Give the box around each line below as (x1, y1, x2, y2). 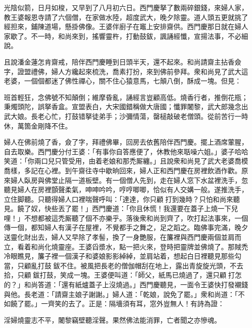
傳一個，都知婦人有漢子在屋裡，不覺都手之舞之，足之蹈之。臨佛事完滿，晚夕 (4, 222, 248, 232)
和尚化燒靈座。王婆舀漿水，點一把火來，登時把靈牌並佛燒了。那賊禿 (31, 241, 248, 251)
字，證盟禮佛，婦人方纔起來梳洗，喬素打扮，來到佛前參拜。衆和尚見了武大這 (4, 66, 248, 76)
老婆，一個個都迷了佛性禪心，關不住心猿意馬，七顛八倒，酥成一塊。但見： (4, 76, 241, 86)
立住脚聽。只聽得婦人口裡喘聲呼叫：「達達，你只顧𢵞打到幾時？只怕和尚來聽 (4, 194, 240, 204)
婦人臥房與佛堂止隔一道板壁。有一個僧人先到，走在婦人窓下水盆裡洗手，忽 (10, 175, 248, 185)
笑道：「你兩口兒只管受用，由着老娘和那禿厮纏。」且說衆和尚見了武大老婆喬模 (4, 156, 248, 166)
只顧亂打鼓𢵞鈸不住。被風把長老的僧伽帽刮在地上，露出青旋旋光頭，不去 (17, 260, 243, 270)
